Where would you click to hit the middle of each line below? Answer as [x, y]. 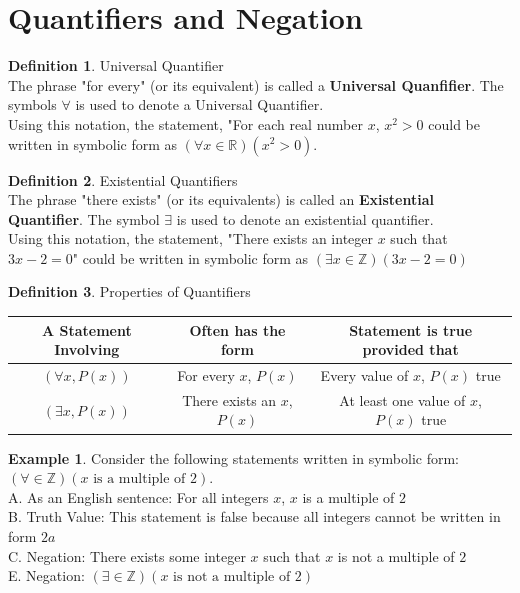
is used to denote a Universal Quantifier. [199, 104]
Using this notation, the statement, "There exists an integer [191, 238]
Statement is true [411, 329]
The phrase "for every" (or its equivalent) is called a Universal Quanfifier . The [256, 84]
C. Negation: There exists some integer [127, 555]
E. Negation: [46, 575]
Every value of [364, 375]
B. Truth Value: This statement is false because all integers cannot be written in [254, 516]
